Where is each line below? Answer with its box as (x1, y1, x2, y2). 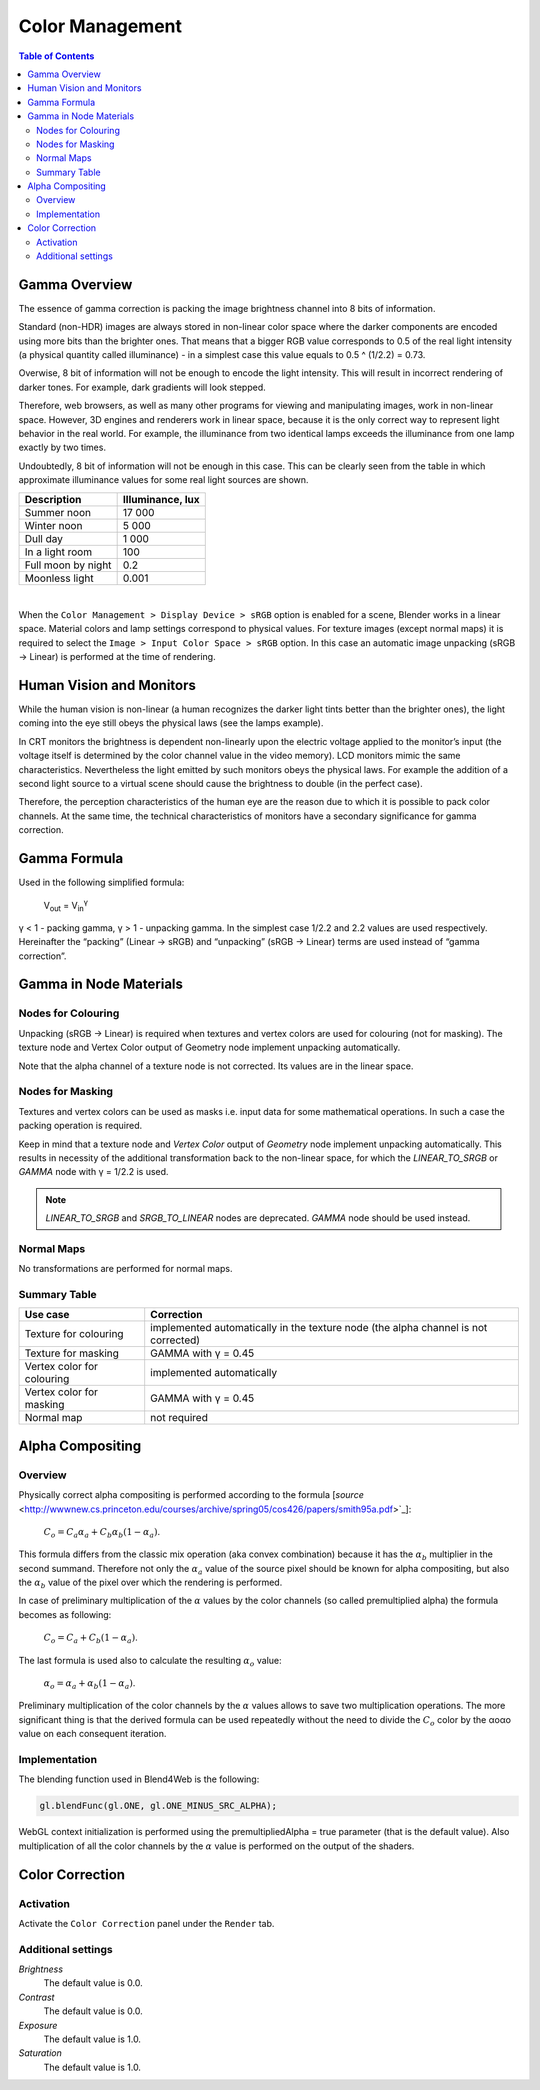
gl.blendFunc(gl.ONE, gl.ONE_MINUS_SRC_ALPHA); (39, 1800, 277, 1812)
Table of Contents (18, 50, 95, 62)
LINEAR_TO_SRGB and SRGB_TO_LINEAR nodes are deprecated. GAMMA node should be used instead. (45, 1212, 471, 1224)
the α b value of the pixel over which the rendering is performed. (18, 1576, 283, 1590)
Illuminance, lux (122, 492, 200, 506)
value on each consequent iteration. (18, 1728, 167, 1740)
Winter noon (24, 518, 83, 532)
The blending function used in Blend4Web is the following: (18, 1773, 260, 1785)
